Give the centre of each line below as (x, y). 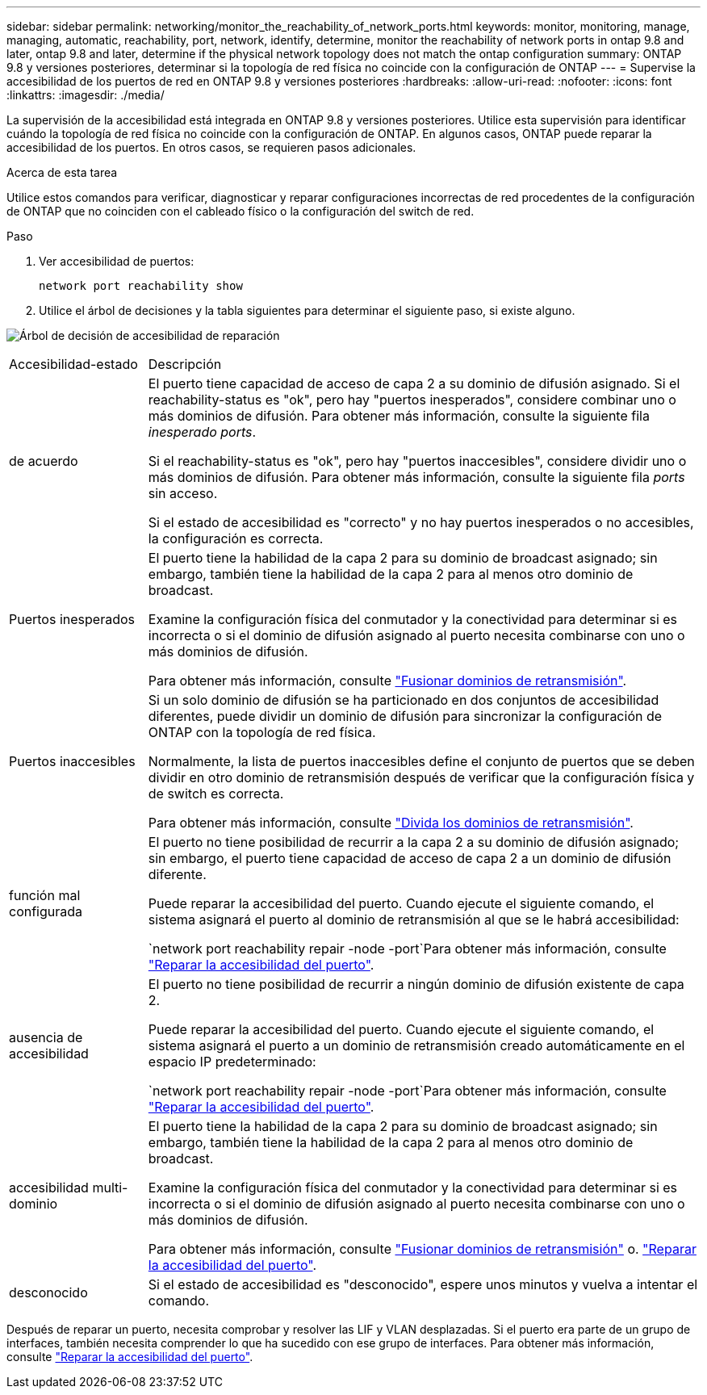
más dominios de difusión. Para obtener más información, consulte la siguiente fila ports (416, 477)
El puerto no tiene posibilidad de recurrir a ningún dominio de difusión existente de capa (416, 984)
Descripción (185, 364)
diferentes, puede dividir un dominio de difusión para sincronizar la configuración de (405, 716)
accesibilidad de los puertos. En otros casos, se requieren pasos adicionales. (211, 147)
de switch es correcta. (216, 794)
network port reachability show (141, 286)
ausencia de (46, 1037)
